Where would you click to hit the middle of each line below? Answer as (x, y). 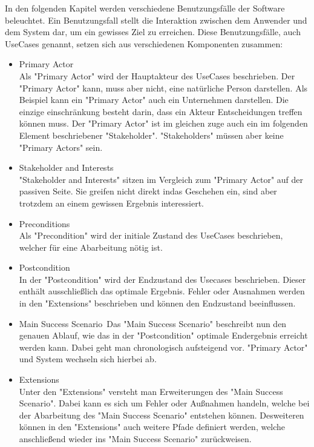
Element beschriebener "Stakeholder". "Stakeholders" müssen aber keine (151, 135)
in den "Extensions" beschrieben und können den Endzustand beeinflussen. (157, 303)
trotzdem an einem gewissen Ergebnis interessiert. (111, 203)
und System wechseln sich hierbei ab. (88, 359)
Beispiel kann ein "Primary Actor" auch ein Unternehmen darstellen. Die (154, 100)
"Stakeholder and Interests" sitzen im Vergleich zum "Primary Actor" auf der (161, 179)
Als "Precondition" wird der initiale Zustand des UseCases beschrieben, (151, 235)
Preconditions (44, 223)
